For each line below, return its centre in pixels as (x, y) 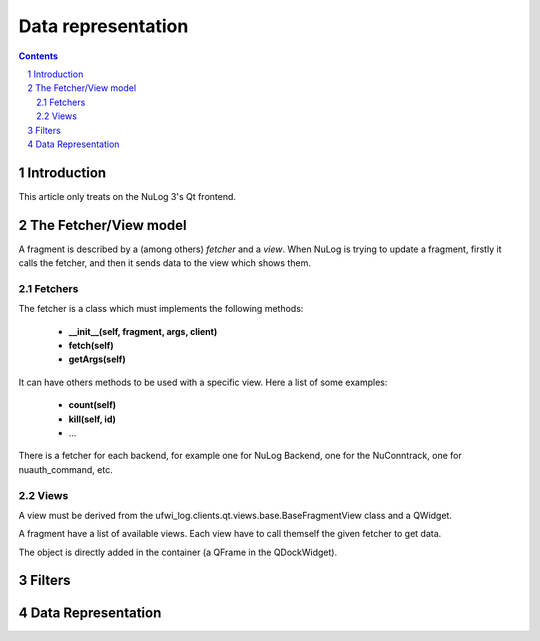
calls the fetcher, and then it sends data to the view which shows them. (165, 263)
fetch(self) (91, 346)
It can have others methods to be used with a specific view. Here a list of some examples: (203, 382)
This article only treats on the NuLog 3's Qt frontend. (127, 196)
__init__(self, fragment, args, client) (143, 331)
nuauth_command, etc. (66, 469)
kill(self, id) (92, 419)
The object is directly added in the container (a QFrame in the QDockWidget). (178, 552)
